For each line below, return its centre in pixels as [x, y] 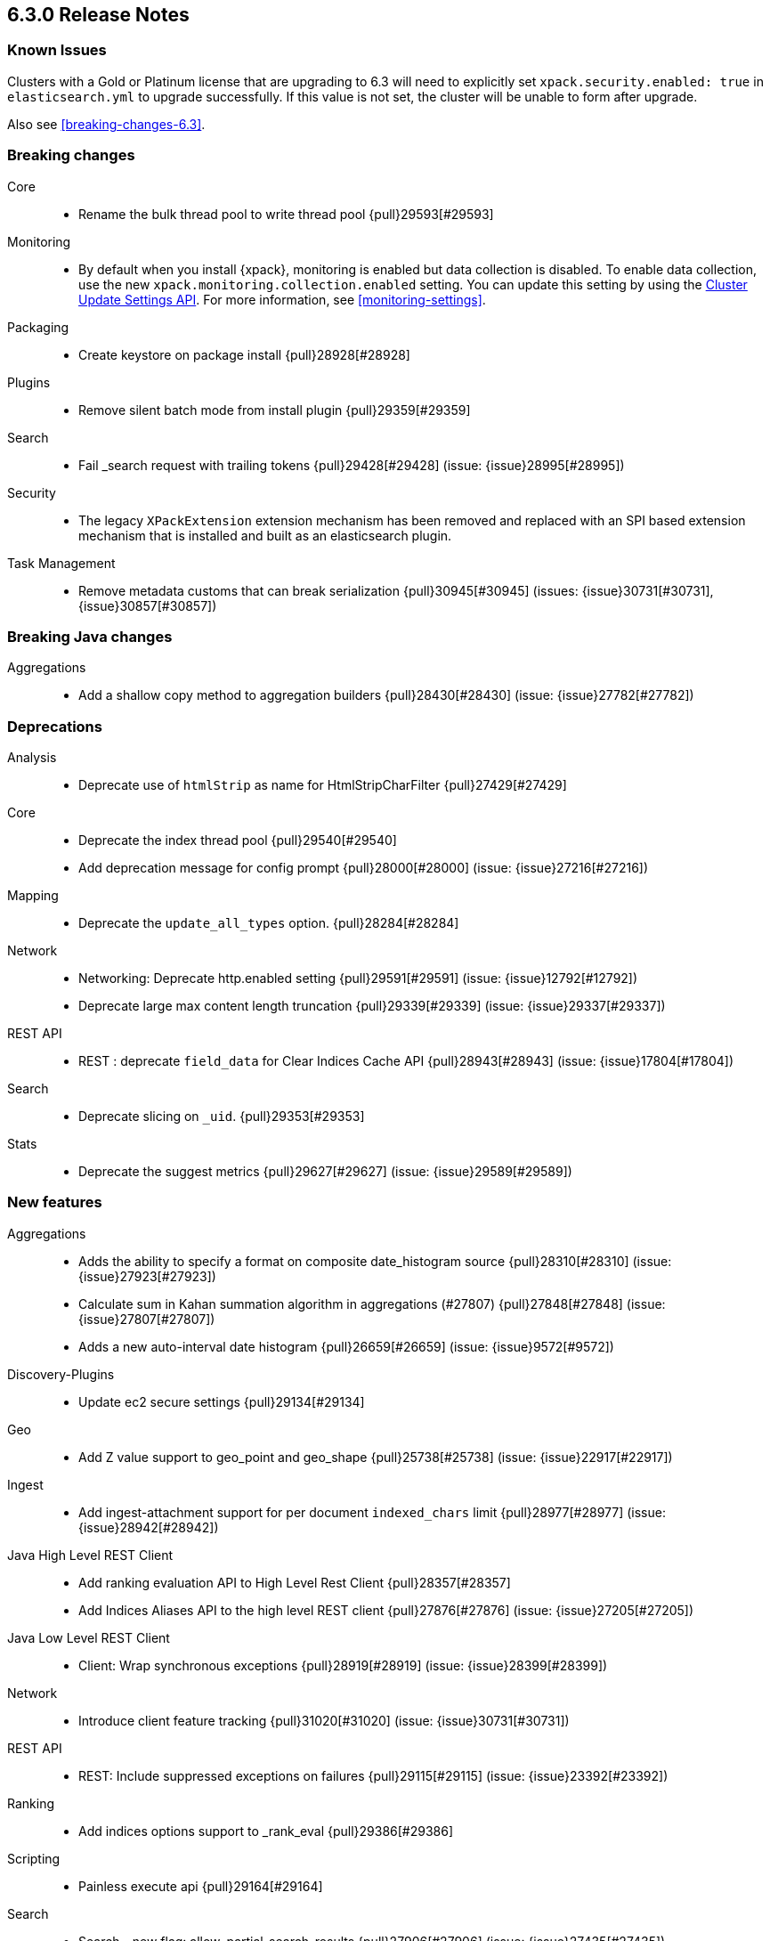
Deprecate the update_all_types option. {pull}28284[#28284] [269, 923]
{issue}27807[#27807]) [147, 1319]
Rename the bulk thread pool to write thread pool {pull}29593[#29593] [286, 214]
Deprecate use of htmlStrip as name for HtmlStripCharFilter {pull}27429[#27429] [323, 785]
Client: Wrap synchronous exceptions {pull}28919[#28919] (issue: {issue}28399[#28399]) [343, 1665]
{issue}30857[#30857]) [148, 605]
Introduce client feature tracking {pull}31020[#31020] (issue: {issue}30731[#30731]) [324, 1720]
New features [55, 1202]
